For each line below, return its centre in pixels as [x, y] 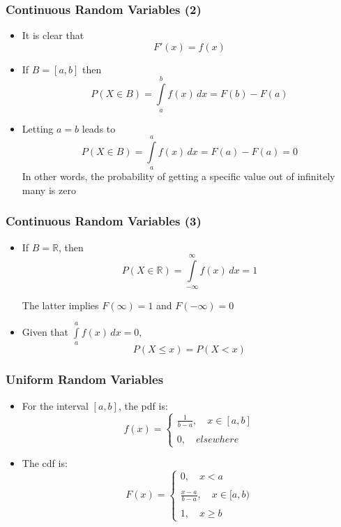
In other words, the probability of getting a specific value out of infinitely [179, 176]
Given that [45, 331]
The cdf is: [45, 463]
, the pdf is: [143, 405]
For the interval [55, 405]
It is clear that [53, 35]
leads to [99, 128]
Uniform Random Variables [85, 379]
